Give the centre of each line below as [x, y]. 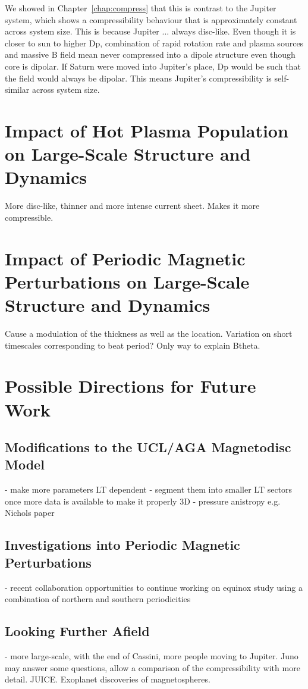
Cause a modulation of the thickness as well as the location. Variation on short [149, 333]
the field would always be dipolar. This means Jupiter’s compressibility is [138, 78]
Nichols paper [30, 513]
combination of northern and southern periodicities [98, 599]
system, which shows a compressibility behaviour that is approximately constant [151, 19]
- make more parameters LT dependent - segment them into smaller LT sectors [149, 489]
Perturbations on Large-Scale [127, 281]
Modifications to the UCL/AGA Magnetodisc [148, 447]
